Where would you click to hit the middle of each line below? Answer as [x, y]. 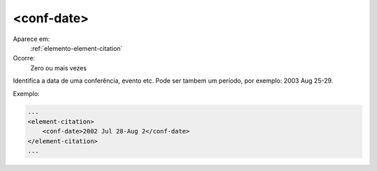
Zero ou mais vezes [59, 68]
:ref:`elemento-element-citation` [76, 48]
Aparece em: [31, 39]
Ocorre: [24, 58]
